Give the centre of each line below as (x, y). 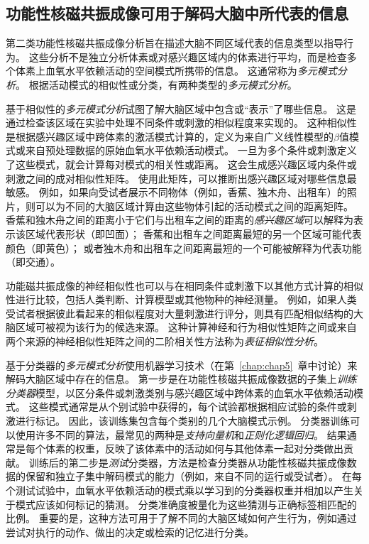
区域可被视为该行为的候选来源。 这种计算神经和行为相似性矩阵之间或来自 (186, 327)
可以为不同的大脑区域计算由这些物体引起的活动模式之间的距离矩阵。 (194, 206)
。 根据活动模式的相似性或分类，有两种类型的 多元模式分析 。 (156, 84)
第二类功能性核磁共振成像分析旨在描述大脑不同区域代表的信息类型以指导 (175, 43)
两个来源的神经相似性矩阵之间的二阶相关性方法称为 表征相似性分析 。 (165, 341)
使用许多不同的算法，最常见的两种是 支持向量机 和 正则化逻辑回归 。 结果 (181, 434)
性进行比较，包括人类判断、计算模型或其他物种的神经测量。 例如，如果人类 (181, 299)
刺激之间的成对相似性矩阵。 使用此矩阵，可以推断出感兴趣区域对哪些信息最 (181, 178)
